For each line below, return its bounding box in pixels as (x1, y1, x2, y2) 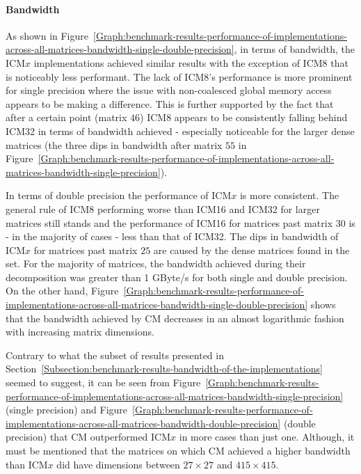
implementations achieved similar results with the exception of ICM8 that (33, 55, 348, 70)
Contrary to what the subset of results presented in (6, 347, 224, 362)
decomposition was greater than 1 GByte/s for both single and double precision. (6, 269, 348, 284)
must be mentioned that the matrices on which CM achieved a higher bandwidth (6, 443, 351, 458)
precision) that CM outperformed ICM (6, 429, 171, 444)
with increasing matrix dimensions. (6, 324, 154, 339)
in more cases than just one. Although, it (179, 429, 355, 444)
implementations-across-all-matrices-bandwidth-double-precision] (6, 416, 281, 430)
